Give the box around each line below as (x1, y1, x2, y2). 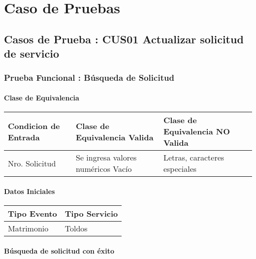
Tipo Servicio (64, 207, 118, 219)
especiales (163, 163, 197, 175)
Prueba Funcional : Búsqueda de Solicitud (4, 71, 174, 84)
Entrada (8, 131, 40, 143)
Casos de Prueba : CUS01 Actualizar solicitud (4, 31, 244, 46)
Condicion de (8, 120, 60, 131)
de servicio (4, 46, 60, 61)
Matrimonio (8, 222, 49, 234)
